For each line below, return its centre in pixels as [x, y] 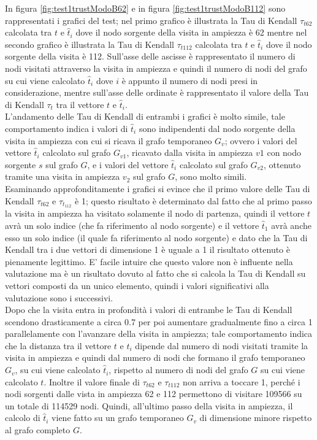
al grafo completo [38, 430]
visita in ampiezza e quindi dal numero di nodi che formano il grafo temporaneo [155, 357]
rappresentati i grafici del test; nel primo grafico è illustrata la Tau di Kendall [151, 20]
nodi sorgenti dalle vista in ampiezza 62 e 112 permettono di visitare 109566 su [154, 394]
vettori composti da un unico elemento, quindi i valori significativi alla [137, 285]
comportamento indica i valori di [67, 128]
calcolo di [23, 418]
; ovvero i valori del [261, 140]
